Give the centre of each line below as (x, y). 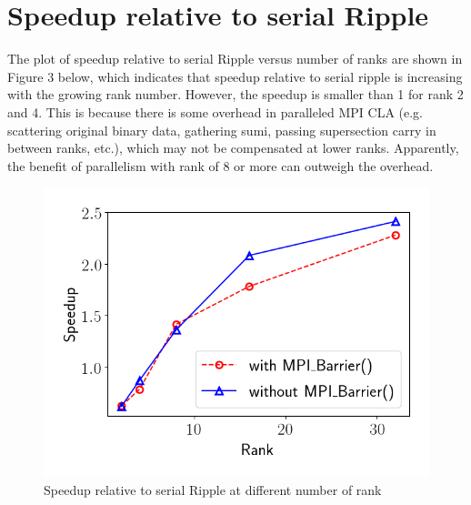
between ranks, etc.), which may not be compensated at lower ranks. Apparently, (233, 148)
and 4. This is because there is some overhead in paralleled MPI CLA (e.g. (215, 111)
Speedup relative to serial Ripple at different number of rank (213, 489)
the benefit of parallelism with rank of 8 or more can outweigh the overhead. (220, 165)
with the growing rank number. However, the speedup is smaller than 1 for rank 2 (235, 94)
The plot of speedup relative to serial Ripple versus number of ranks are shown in (235, 59)
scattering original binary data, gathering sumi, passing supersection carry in (222, 130)
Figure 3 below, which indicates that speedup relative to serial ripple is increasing (235, 76)
